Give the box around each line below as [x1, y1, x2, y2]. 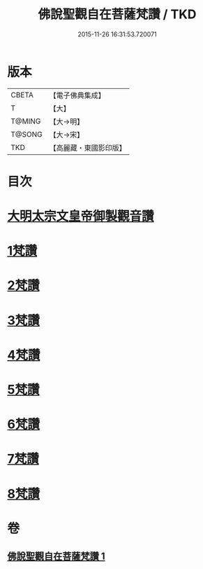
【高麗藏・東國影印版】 [49, 143, 127, 153]
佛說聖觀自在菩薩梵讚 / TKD [38, 6, 197, 22]
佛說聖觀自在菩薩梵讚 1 [7, 551, 106, 563]
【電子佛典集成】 [49, 90, 106, 100]
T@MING [10, 116, 41, 126]
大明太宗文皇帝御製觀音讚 [7, 208, 155, 224]
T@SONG [10, 129, 43, 139]
